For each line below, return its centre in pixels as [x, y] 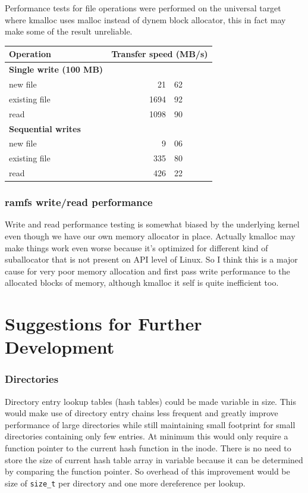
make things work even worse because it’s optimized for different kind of [136, 247]
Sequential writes [45, 128]
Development [60, 347]
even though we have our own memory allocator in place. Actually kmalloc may [150, 235]
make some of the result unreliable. [69, 31]
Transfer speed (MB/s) [160, 54]
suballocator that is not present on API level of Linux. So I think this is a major [151, 259]
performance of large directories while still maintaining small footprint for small [150, 424]
